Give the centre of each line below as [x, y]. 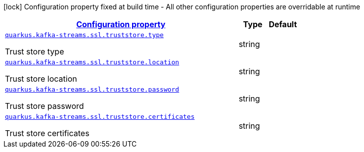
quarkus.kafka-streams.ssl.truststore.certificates [100, 117]
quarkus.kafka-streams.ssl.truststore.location [92, 62]
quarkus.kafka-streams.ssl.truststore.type [84, 35]
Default [283, 24]
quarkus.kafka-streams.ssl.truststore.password [92, 89]
